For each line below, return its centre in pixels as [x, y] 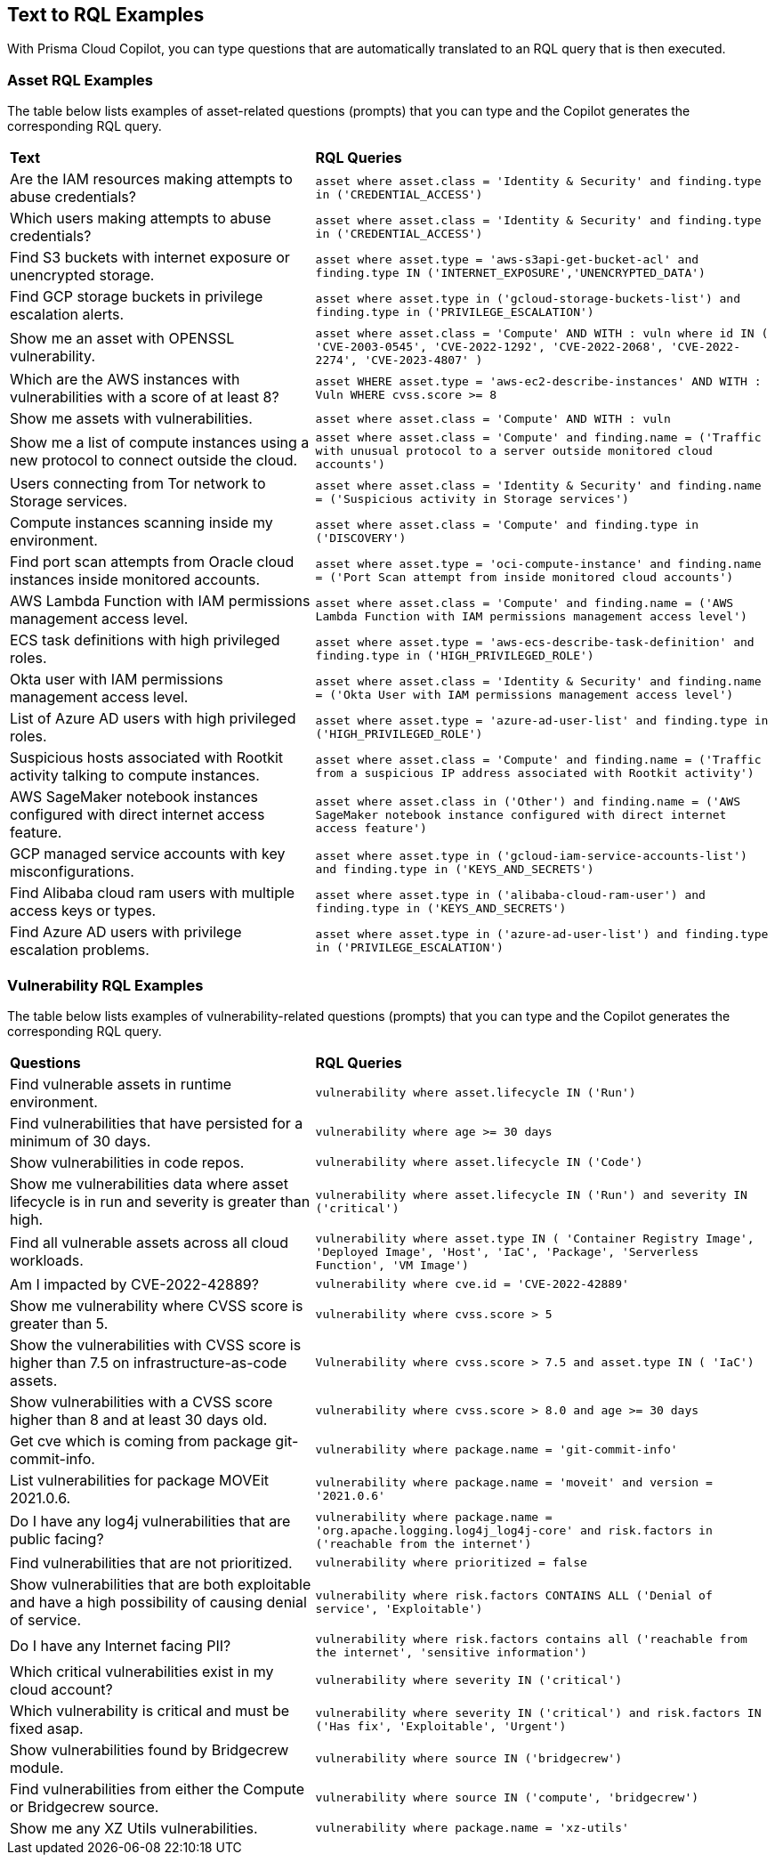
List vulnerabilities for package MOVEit [139, 1480]
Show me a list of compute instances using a [160, 442]
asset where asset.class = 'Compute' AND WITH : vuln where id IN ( [542, 334]
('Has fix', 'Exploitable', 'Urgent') [441, 1726]
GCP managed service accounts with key [148, 854]
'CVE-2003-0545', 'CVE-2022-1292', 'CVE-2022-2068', [489, 347]
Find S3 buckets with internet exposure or [150, 258]
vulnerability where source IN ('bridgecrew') [468, 1759]
